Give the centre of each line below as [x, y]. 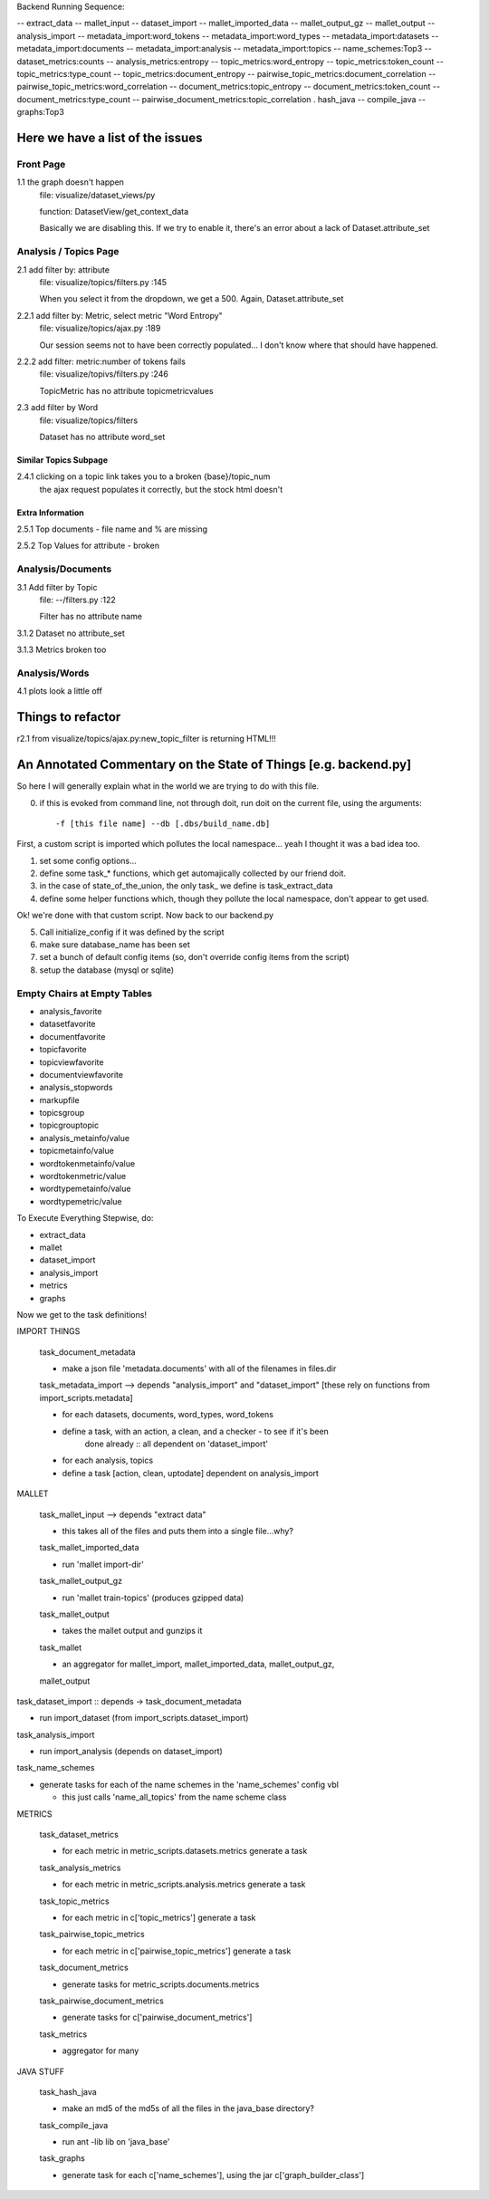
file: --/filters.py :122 [78, 600]
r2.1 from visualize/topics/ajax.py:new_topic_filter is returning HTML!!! [146, 739]
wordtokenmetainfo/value [87, 1163]
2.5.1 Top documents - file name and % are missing [112, 529]
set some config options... [88, 860]
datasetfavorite [67, 1024]
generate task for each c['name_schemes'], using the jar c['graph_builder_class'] [213, 2175]
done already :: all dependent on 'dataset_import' [177, 1444]
